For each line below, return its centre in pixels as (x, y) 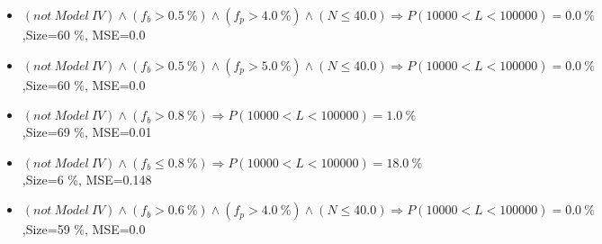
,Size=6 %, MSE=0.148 (87, 179)
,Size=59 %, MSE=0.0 (84, 229)
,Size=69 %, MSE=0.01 (87, 132)
